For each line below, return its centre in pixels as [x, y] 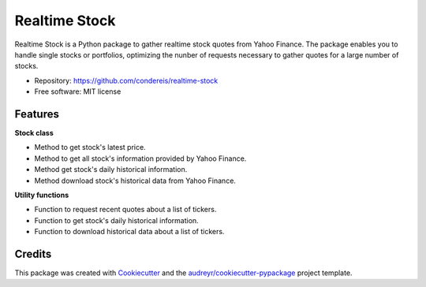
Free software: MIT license [78, 91]
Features [37, 114]
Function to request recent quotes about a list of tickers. [125, 210]
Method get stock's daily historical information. [111, 170]
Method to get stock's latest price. [90, 147]
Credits [33, 253]
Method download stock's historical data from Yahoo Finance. [135, 181]
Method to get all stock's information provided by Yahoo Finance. [140, 158]
